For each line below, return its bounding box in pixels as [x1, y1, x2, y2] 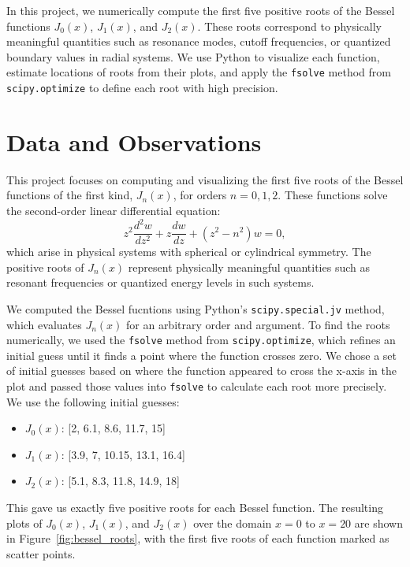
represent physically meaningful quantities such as [128, 258, 370, 275]
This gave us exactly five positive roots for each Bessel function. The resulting [6, 499, 383, 516]
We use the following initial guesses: [6, 393, 180, 409]
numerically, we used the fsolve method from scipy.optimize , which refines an [6, 332, 396, 348]
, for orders [173, 187, 227, 203]
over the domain [193, 514, 272, 531]
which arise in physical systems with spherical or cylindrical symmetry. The [6, 243, 371, 260]
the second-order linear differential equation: [6, 202, 221, 218]
